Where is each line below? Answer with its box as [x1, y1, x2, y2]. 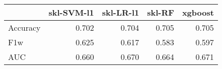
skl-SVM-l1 [48, 7, 94, 18]
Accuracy [8, 22, 41, 33]
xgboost [182, 7, 214, 18]
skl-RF [147, 7, 174, 18]
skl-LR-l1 [102, 7, 139, 18]
